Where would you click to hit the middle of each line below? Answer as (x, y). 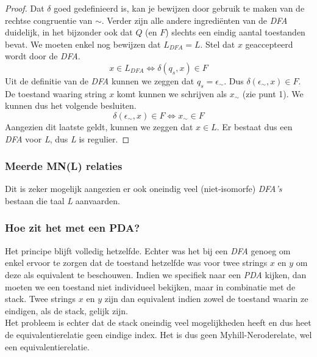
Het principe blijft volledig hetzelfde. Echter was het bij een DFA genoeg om (148, 250)
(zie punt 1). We (273, 93)
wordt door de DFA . (43, 56)
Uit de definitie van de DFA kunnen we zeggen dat (100, 80)
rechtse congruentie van (49, 20)
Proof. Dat (25, 8)
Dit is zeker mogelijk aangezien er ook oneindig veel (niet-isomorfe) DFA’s (144, 189)
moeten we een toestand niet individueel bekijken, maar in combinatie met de (150, 286)
